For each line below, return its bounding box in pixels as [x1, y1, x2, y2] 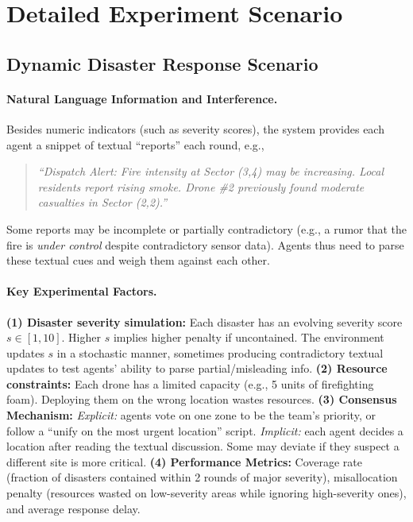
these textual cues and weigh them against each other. [6, 252, 270, 269]
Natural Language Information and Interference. [6, 90, 278, 106]
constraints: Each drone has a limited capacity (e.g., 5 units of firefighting [6, 375, 374, 392]
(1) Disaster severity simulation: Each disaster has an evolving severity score [6, 313, 403, 330]
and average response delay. [6, 500, 141, 516]
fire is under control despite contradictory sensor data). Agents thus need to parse [6, 236, 404, 253]
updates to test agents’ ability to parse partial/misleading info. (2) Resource [6, 360, 388, 377]
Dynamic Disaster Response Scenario [6, 51, 318, 75]
